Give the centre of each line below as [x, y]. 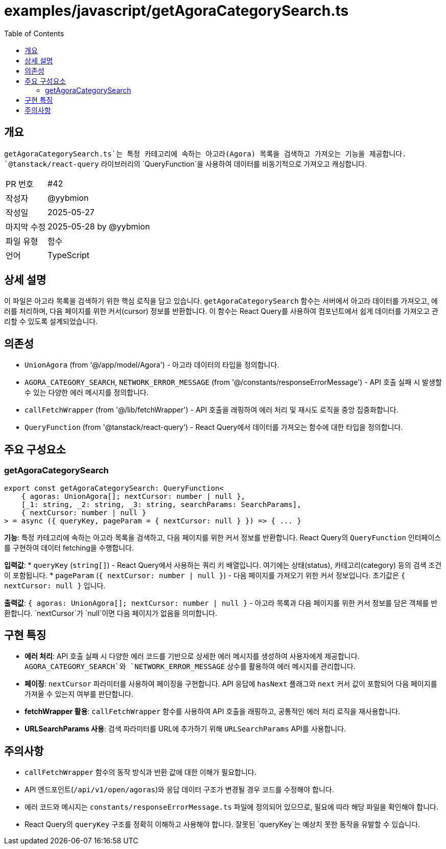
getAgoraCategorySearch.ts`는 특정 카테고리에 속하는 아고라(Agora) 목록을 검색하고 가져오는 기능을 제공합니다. [205, 154]
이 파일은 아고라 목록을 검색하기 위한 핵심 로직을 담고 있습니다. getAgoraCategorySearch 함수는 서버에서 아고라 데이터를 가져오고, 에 [221, 301]
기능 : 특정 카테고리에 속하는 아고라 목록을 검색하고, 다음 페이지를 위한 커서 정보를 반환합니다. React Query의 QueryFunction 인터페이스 [223, 537]
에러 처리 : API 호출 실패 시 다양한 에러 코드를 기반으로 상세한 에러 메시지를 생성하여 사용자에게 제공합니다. [192, 656]
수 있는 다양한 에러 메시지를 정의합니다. [87, 393]
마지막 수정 [26, 227]
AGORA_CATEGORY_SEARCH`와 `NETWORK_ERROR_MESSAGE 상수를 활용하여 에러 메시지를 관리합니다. [190, 667]
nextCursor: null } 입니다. [55, 585]
